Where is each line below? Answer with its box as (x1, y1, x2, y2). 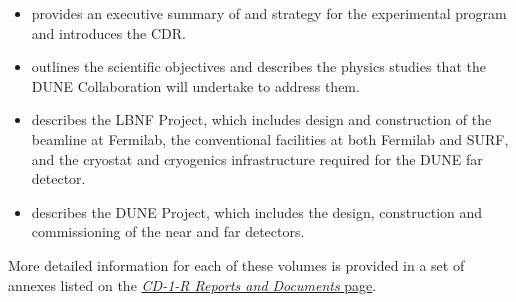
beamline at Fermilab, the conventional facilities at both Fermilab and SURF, (31, 128, 509, 149)
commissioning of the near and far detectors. (31, 221, 305, 242)
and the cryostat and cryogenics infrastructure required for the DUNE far (31, 148, 483, 169)
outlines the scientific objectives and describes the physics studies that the (31, 56, 486, 77)
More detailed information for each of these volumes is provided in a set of (8, 254, 465, 275)
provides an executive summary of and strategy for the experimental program (31, 3, 507, 23)
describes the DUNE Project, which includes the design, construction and (31, 201, 483, 222)
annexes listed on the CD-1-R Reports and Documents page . (8, 274, 377, 295)
